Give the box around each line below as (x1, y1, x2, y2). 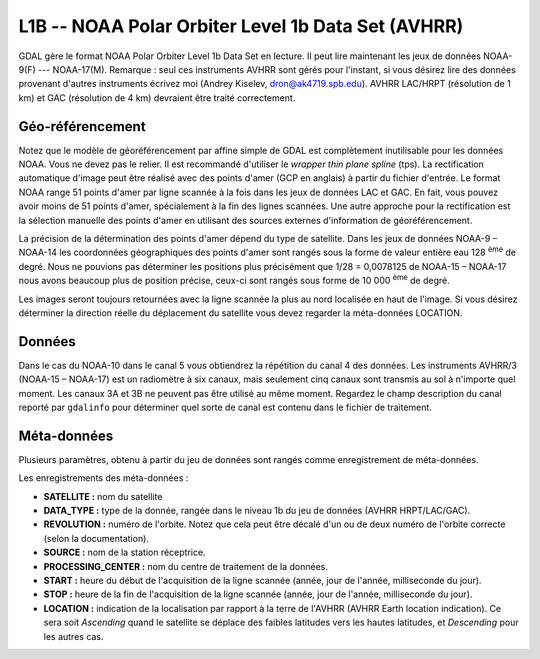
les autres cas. (43, 630, 104, 642)
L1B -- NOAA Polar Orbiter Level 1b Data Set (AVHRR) (18, 15, 464, 37)
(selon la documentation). (43, 532, 150, 544)
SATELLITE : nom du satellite (43, 490, 163, 502)
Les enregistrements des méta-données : (18, 472, 189, 484)
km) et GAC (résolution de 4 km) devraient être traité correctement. (18, 91, 296, 104)
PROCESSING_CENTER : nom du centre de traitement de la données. (43, 560, 329, 572)
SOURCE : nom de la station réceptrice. (43, 546, 206, 559)
